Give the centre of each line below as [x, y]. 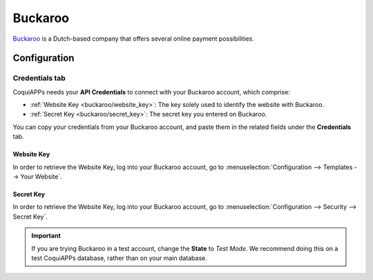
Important [46, 236]
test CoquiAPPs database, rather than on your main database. [119, 258]
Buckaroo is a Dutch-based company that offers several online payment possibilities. [134, 39]
